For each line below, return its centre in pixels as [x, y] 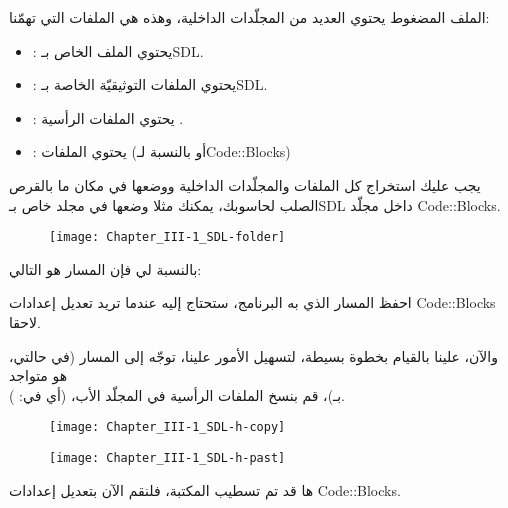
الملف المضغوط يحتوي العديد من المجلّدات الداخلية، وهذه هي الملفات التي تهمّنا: [249, 17]
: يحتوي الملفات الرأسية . [108, 117]
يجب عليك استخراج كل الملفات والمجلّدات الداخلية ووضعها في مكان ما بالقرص [245, 184]
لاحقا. [25, 322]
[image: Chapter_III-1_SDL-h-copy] [167, 427]
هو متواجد [38, 375]
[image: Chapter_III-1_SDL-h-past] [167, 458]
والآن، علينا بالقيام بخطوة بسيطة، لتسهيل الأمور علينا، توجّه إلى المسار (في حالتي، [253, 355]
